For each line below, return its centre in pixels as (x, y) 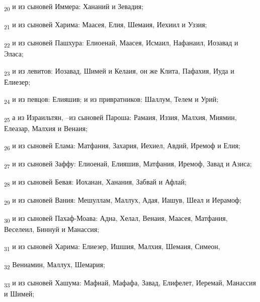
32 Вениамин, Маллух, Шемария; (55, 265)
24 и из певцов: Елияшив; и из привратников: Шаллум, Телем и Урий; (111, 99)
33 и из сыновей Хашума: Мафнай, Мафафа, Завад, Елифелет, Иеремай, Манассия (130, 283)
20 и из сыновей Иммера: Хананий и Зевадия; (74, 7)
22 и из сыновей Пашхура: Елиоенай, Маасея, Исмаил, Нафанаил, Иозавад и (121, 43)
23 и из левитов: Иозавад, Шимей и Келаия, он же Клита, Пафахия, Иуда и (119, 71)
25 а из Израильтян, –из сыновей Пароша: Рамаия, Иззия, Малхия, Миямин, (120, 117)
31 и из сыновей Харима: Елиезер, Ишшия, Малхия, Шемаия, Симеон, (112, 247)
